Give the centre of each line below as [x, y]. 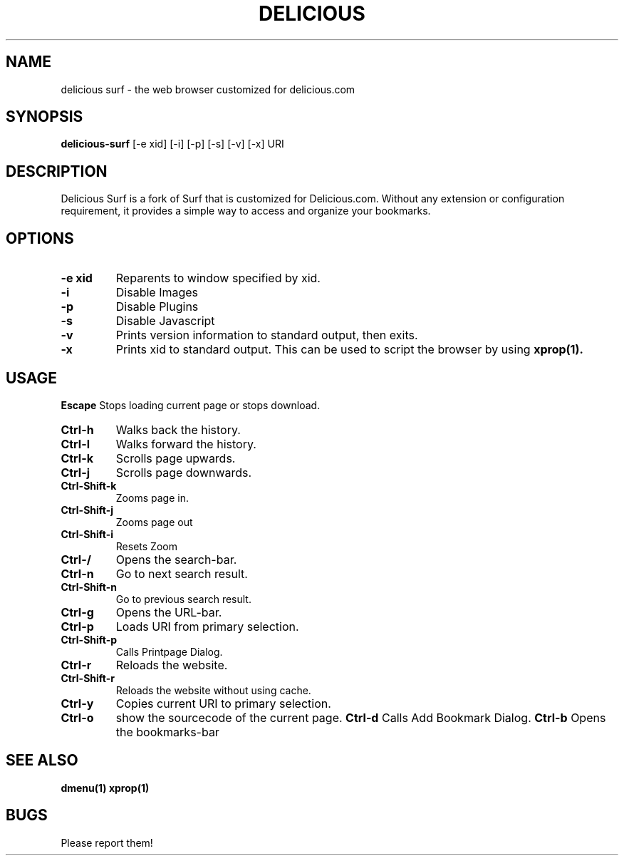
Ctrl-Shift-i [87, 534]
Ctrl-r [76, 665]
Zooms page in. [152, 497]
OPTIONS [40, 238]
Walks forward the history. [186, 444]
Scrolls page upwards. [176, 458]
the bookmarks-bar [167, 732]
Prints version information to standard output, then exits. [267, 335]
